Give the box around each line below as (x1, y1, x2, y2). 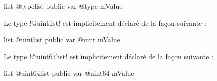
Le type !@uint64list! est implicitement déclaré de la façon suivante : (4, 51, 213, 61)
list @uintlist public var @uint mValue (4, 34, 120, 45)
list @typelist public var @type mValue (4, 1, 123, 11)
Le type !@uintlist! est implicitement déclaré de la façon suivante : (4, 17, 206, 28)
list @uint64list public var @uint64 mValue (4, 68, 134, 78)
